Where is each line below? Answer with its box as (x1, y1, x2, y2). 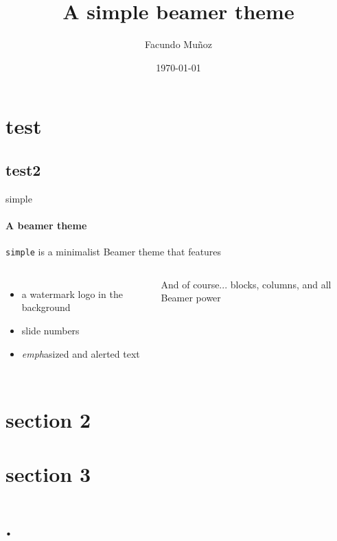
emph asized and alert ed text (21, 346, 140, 360)
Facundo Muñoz (145, 37, 212, 51)
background (21, 300, 71, 314)
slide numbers (21, 323, 80, 337)
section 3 (5, 459, 91, 487)
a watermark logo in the (21, 286, 123, 301)
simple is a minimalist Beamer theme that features (5, 244, 222, 259)
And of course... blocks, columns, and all (161, 277, 332, 291)
